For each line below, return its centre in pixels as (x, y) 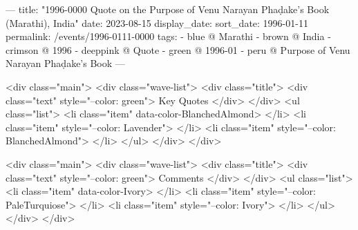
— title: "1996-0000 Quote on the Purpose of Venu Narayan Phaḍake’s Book (168, 9)
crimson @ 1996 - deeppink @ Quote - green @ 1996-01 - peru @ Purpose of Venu (178, 49)
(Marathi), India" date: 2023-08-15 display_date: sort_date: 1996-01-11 (157, 22)
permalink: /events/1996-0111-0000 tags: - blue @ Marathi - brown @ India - (168, 36)
